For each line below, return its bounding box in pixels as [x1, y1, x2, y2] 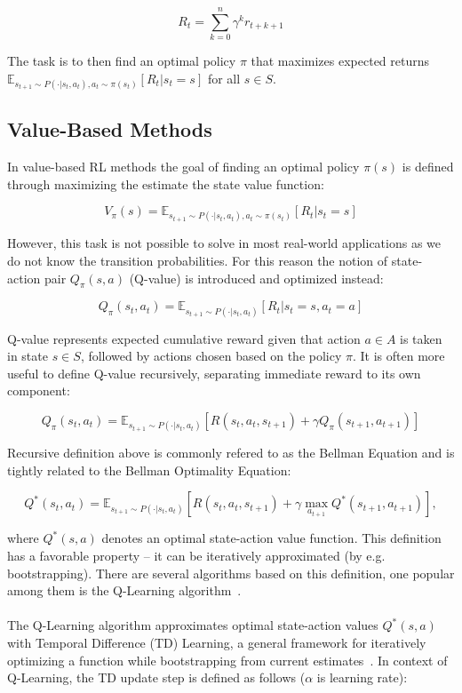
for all [207, 68, 241, 87]
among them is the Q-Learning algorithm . [7, 581, 242, 600]
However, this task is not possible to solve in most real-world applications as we [7, 234, 442, 252]
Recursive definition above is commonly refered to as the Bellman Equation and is [7, 443, 455, 462]
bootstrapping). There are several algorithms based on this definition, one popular [7, 563, 455, 582]
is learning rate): [316, 668, 408, 687]
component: [7, 381, 70, 400]
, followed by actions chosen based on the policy [80, 346, 342, 365]
